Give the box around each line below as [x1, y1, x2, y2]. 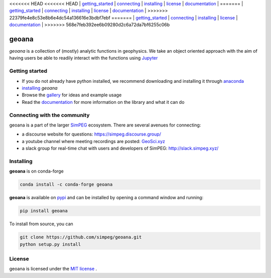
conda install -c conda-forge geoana [20, 182, 113, 188]
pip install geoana [20, 208, 68, 214]
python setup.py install [20, 241, 81, 247]
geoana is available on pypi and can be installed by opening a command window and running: [9, 195, 204, 201]
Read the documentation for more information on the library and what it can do [22, 99, 185, 105]
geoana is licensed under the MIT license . [9, 266, 97, 272]
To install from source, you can [9, 221, 74, 227]
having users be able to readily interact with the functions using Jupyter [9, 55, 158, 61]
